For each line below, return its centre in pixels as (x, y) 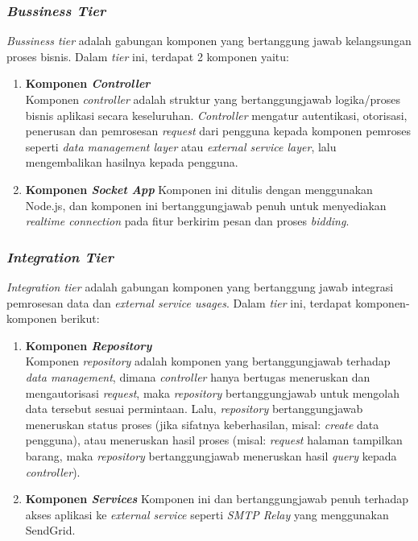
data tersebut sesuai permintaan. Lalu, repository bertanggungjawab (194, 409)
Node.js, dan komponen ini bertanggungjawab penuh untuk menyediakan (206, 205)
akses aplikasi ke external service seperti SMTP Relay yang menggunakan (207, 514)
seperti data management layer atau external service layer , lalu (181, 146)
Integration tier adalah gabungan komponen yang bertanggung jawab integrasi (200, 286)
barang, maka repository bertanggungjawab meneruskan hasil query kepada (211, 455)
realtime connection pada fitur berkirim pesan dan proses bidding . (187, 221)
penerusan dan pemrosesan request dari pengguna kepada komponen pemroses (218, 131)
